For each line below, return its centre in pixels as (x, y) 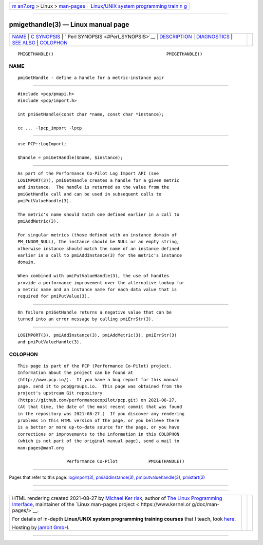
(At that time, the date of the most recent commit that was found (100, 407)
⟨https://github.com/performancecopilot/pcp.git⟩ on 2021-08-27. (97, 400)
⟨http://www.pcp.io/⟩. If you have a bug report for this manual (99, 380)
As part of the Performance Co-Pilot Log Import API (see (88, 174)
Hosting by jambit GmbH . (41, 527)
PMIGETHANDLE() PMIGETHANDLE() (110, 54)
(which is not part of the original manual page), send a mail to (99, 441)
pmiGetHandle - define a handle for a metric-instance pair (91, 78)
